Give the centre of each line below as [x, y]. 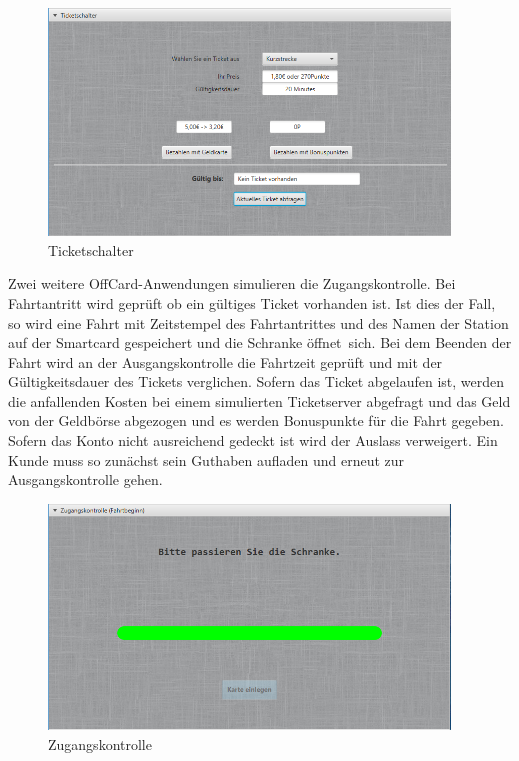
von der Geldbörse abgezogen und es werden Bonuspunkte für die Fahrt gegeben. [256, 420]
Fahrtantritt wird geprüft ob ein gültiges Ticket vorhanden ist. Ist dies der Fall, [252, 302]
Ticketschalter [91, 249]
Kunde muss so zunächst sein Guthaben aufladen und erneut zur [206, 459]
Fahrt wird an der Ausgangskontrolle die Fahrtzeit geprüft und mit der [225, 361]
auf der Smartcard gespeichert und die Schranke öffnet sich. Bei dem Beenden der [260, 342]
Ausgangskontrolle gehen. [85, 479]
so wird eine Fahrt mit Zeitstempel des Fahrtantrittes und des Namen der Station [258, 322]
